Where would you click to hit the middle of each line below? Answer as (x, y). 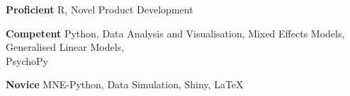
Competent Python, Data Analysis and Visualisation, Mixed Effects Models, (175, 33)
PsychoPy (27, 60)
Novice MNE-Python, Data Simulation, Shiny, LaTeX (125, 84)
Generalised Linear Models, (65, 47)
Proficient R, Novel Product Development (100, 9)
